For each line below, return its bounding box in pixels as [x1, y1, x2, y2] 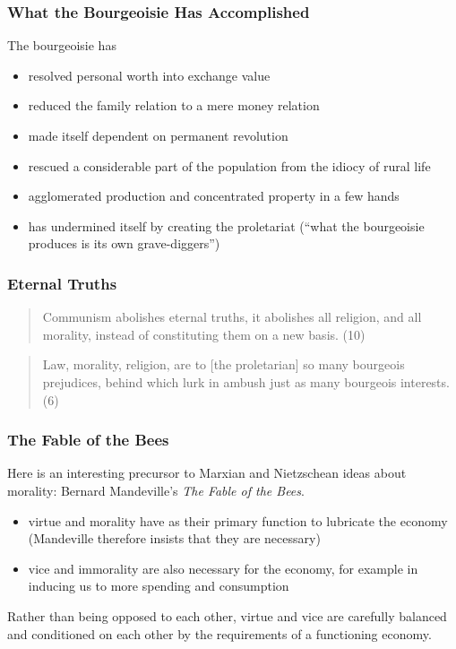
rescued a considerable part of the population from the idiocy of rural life [28, 156, 431, 175]
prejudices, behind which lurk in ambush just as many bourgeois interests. [42, 372, 450, 391]
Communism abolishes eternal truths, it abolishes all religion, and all [42, 307, 422, 326]
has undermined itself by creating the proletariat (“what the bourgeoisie [28, 216, 425, 235]
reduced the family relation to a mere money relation [28, 96, 320, 115]
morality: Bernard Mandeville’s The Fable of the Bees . [7, 480, 305, 499]
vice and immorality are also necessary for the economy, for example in [28, 558, 418, 577]
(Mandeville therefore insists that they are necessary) [28, 529, 321, 548]
